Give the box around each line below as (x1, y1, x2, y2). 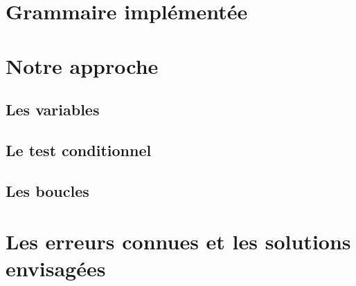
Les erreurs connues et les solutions (6, 227, 351, 256)
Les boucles (6, 180, 89, 201)
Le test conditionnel (6, 139, 152, 160)
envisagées (6, 254, 106, 283)
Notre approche (6, 51, 159, 79)
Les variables (6, 99, 100, 120)
